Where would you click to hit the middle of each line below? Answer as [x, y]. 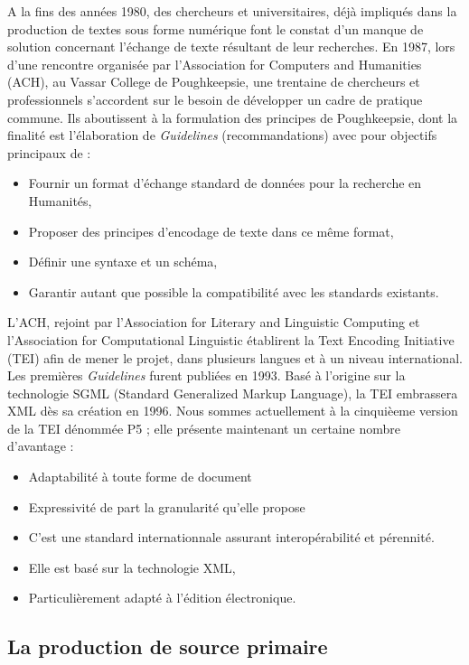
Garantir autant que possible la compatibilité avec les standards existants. [234, 291]
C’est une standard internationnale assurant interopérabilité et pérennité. [231, 537]
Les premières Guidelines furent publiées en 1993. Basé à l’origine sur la [206, 375]
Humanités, [60, 200]
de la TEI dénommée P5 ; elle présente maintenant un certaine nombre [204, 428]
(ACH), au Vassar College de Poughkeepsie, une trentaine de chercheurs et [214, 82]
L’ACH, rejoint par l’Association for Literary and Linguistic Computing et [214, 322]
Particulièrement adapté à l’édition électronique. [162, 598]
